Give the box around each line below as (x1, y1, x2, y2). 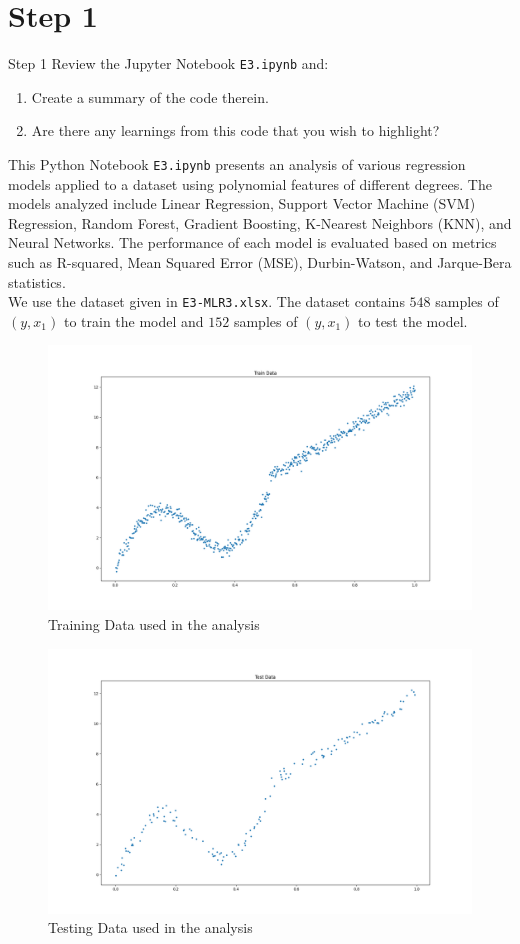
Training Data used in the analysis (48, 614, 260, 635)
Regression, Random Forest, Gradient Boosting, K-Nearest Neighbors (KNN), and (8, 212, 512, 233)
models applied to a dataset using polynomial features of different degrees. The (8, 173, 492, 194)
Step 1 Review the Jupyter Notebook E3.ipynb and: (8, 53, 329, 74)
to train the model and (63, 310, 204, 331)
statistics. (8, 271, 66, 292)
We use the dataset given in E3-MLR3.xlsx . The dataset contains (8, 291, 405, 312)
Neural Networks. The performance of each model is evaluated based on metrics (8, 232, 497, 253)
